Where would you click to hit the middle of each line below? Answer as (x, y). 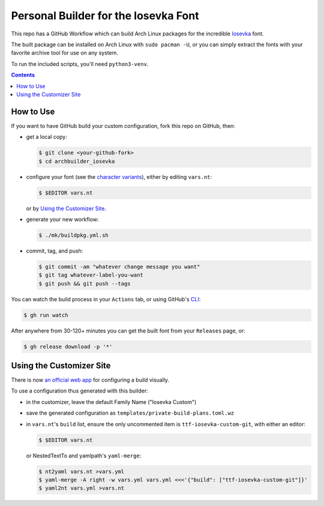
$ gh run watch (46, 315)
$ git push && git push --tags (85, 283)
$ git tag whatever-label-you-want (91, 275)
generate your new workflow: (62, 219)
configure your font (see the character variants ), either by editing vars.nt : (119, 176)
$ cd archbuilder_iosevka (77, 161)
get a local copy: (46, 137)
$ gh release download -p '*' (68, 346)
